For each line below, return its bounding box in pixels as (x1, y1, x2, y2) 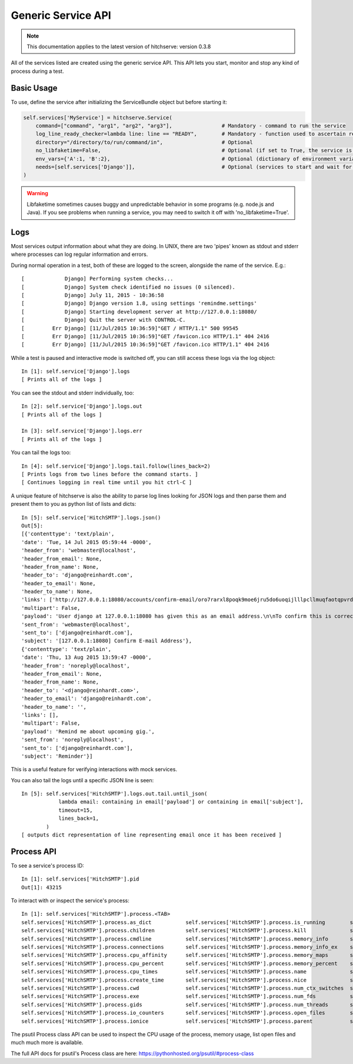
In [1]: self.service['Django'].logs (21, 368, 131, 375)
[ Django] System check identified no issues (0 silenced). (21, 283, 235, 291)
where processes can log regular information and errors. (11, 251, 148, 258)
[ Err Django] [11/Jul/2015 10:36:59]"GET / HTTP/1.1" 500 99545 (21, 325, 239, 332)
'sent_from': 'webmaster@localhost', (21, 621, 131, 628)
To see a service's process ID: (11, 862, 85, 869)
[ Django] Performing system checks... (21, 275, 174, 282)
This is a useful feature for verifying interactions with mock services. (11, 766, 178, 773)
